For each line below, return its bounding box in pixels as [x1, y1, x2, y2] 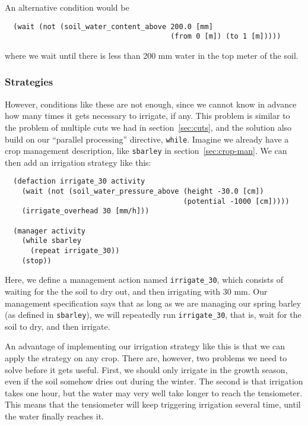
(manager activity [13, 226, 86, 235]
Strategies [5, 74, 53, 89]
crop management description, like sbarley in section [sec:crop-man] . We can [5, 144, 287, 157]
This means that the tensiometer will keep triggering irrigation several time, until [5, 398, 301, 411]
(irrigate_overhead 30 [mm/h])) [21, 207, 150, 216]
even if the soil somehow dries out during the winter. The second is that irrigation [5, 375, 303, 387]
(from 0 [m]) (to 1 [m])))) [170, 32, 281, 41]
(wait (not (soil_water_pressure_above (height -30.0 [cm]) [21, 187, 264, 196]
